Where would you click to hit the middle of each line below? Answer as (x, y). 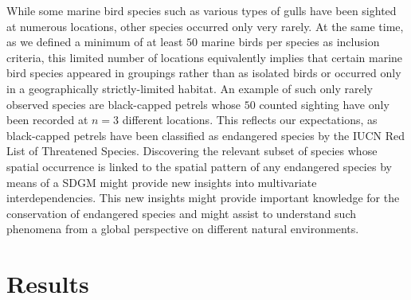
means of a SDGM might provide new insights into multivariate (162, 182)
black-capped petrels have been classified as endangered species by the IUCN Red (206, 135)
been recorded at (47, 120)
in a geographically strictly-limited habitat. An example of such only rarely (190, 88)
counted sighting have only (324, 104)
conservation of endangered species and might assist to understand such (181, 213)
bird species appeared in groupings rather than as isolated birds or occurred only (204, 73)
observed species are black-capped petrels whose (124, 104)
